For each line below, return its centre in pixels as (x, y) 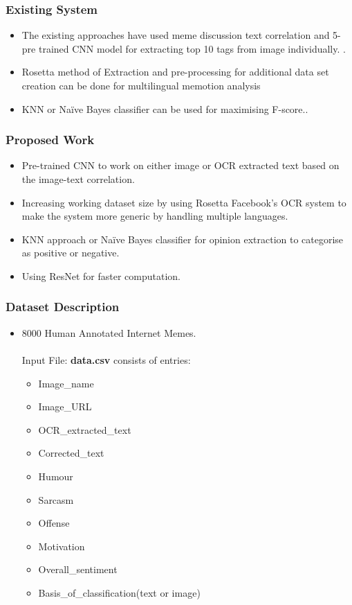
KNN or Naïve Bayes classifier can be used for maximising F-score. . (165, 108)
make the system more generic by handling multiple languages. (155, 216)
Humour (56, 476)
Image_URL (65, 406)
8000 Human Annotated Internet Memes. (109, 332)
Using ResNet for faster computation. (101, 275)
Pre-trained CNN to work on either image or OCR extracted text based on (180, 165)
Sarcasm (56, 499)
